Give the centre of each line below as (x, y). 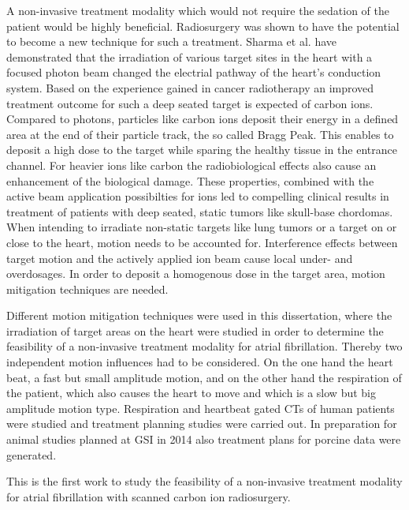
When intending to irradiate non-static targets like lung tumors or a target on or (202, 227)
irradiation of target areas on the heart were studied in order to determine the (195, 330)
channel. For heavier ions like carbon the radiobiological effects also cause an (191, 165)
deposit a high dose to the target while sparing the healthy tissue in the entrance (202, 150)
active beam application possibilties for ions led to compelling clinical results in (198, 196)
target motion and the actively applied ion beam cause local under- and (180, 258)
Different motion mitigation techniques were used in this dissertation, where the (199, 315)
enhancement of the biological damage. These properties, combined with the (190, 180)
